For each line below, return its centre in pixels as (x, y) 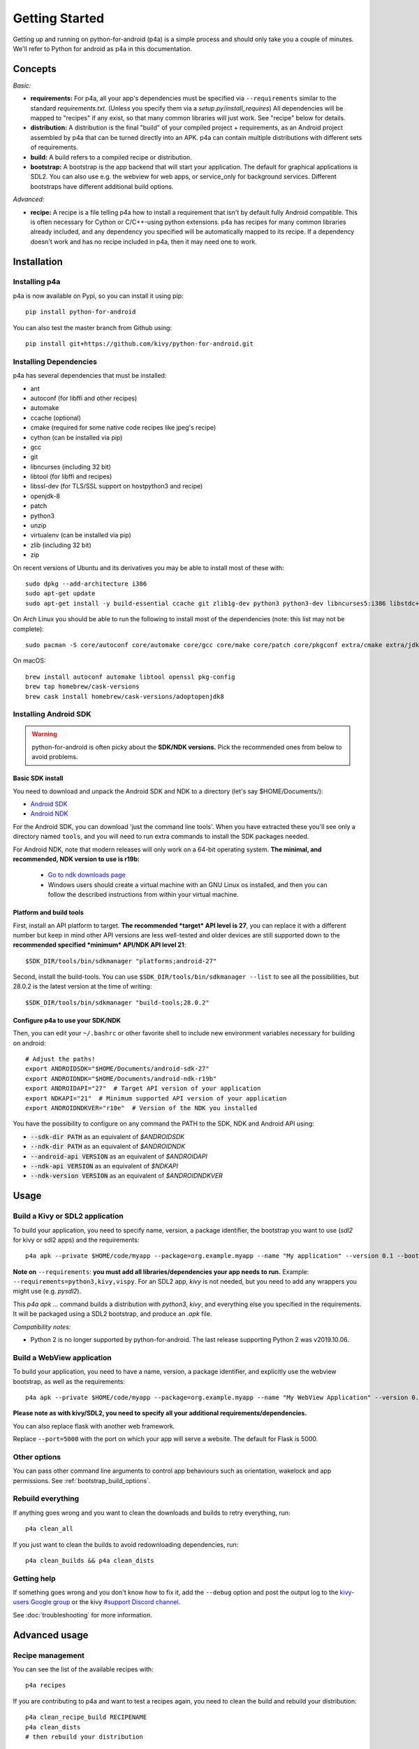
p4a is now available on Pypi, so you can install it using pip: (98, 296)
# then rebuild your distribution (84, 1736)
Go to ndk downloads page (87, 875)
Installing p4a (37, 282)
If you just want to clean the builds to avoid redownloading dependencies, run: (126, 1544)
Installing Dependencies (55, 362)
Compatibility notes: (42, 1326)
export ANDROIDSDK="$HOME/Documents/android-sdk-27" (117, 1069)
